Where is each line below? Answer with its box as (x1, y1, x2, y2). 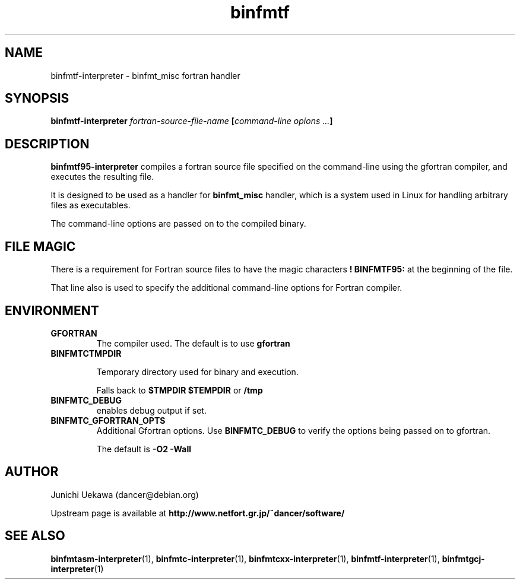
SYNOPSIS (5, 91, 69, 106)
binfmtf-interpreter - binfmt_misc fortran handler (50, 70, 240, 81)
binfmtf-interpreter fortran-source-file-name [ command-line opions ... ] (50, 116, 333, 126)
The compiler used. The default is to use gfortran (96, 338, 290, 348)
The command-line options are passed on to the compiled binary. (50, 218, 306, 229)
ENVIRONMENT (5, 303, 99, 318)
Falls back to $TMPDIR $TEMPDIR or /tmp (96, 385, 263, 395)
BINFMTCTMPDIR (50, 348, 122, 358)
